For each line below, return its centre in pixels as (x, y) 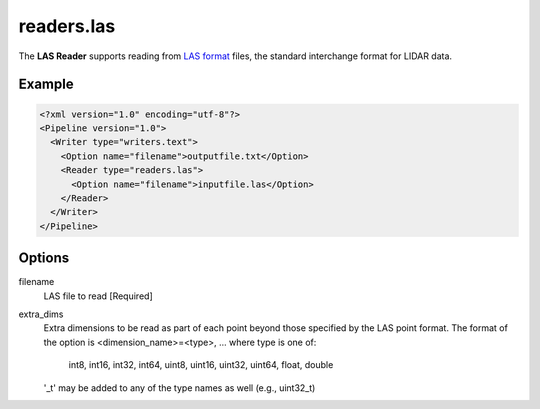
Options (44, 258)
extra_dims (41, 314)
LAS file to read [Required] (98, 296)
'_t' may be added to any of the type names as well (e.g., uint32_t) (179, 387)
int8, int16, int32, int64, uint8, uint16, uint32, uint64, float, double (201, 365)
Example (46, 84)
